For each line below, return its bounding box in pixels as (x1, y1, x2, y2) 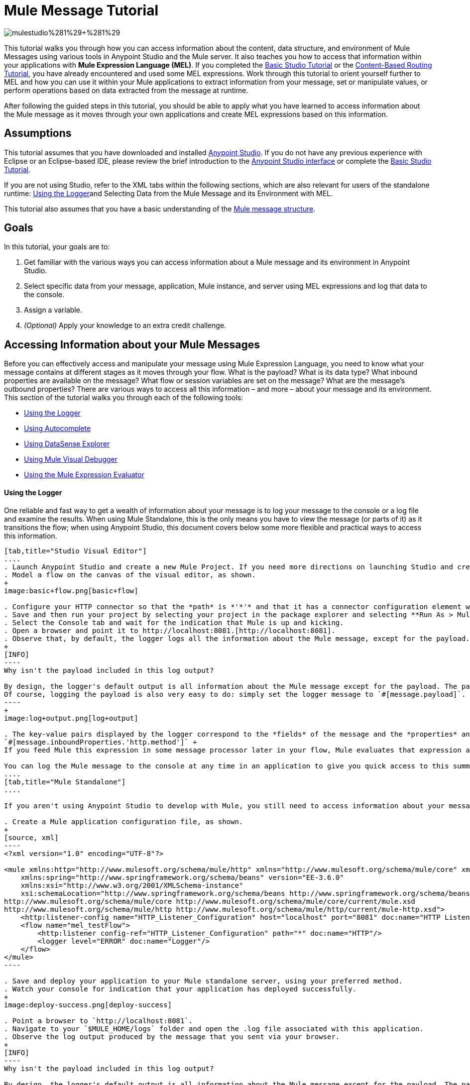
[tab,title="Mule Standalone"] (4, 777, 126, 786)
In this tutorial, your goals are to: (4, 242, 110, 251)
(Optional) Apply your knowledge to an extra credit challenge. (24, 321, 227, 330)
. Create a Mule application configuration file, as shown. (4, 817, 243, 826)
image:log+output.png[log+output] (4, 714, 138, 722)
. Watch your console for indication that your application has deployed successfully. (4, 984, 357, 993)
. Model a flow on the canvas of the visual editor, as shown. (4, 570, 256, 579)
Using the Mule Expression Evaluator (24, 470, 144, 479)
